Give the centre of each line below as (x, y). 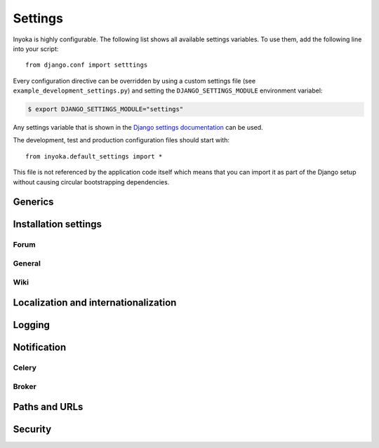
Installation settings (57, 224)
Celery (25, 368)
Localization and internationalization (95, 303)
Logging (32, 325)
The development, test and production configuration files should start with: (121, 140)
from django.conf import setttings (87, 65)
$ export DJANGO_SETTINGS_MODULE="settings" (106, 109)
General (27, 263)
